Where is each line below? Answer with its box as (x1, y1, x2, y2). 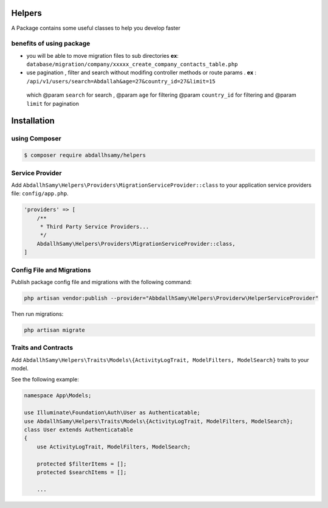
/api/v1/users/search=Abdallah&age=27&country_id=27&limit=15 (26, 78, 216, 85)
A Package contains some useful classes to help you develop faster (11, 24, 180, 32)
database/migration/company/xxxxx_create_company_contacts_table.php (26, 61, 238, 68)
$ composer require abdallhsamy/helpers (24, 152, 146, 159)
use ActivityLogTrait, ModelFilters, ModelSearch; (36, 443, 191, 450)
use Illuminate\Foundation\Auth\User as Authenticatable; (24, 409, 200, 416)
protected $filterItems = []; (36, 460, 127, 467)
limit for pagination (26, 100, 79, 107)
